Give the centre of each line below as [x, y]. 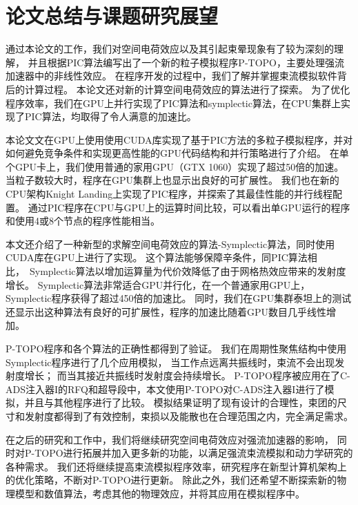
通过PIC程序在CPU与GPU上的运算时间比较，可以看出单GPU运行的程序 [189, 207]
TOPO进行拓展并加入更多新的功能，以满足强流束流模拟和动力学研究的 [194, 453]
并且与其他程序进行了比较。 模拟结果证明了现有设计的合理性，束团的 [181, 402]
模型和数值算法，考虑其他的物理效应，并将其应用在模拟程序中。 [160, 493]
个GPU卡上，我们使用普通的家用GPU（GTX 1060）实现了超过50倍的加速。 [175, 166]
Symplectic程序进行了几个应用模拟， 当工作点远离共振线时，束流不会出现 [170, 362]
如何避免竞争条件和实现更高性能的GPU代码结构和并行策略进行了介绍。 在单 [177, 153]
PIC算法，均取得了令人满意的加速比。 [110, 116]
